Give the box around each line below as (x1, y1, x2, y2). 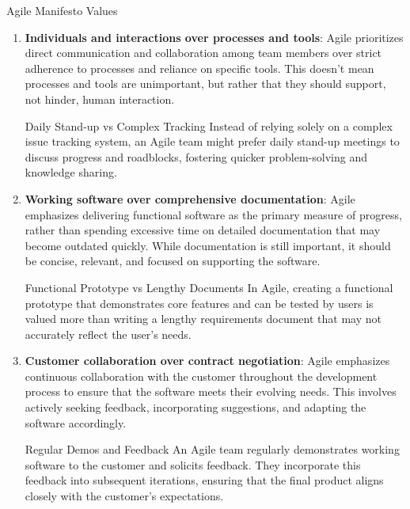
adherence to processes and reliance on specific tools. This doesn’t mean (25, 59, 374, 76)
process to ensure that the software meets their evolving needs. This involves (25, 383, 397, 400)
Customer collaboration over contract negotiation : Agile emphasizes (25, 352, 390, 369)
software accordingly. (25, 414, 127, 431)
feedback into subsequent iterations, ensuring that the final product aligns (25, 472, 384, 488)
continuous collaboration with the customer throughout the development (25, 367, 378, 384)
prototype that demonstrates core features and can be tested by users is (25, 294, 374, 311)
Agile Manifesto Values (6, 2, 118, 18)
